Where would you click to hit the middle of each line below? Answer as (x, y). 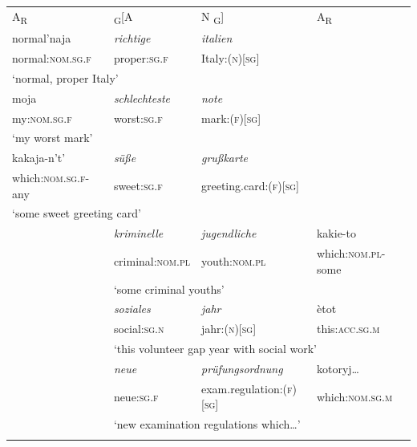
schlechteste (142, 98)
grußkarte (225, 158)
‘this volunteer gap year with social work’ (215, 349)
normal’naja (42, 38)
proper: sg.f (141, 57)
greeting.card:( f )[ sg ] (250, 185)
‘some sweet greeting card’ (77, 213)
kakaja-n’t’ (39, 158)
